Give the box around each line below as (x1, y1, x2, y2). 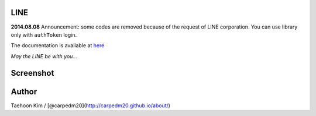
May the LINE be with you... (11, 52, 77, 59)
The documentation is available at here (11, 42, 105, 49)
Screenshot (11, 68, 54, 78)
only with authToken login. (11, 31, 77, 38)
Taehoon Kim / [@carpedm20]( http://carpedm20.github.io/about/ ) (11, 102, 171, 109)
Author (11, 86, 37, 96)
